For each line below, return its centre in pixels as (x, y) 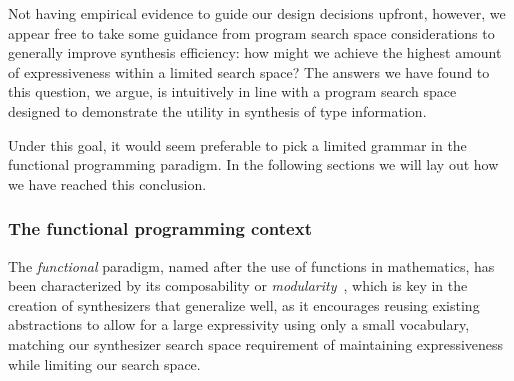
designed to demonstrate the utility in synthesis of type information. (217, 110)
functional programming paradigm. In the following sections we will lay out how (253, 164)
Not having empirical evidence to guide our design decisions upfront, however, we (257, 13)
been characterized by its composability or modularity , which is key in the (238, 285)
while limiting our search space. (104, 363)
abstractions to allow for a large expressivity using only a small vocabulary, (239, 324)
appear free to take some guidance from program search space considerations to (251, 32)
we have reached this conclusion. (107, 183)
